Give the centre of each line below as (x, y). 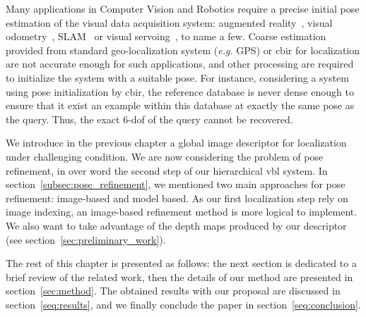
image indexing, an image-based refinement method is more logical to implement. (182, 212)
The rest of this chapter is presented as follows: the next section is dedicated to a (181, 263)
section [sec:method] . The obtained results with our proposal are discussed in (173, 291)
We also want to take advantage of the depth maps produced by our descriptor (176, 225)
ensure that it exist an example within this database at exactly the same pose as (180, 105)
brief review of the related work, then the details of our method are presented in (179, 276)
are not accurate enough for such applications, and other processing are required (180, 64)
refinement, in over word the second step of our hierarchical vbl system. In (167, 170)
